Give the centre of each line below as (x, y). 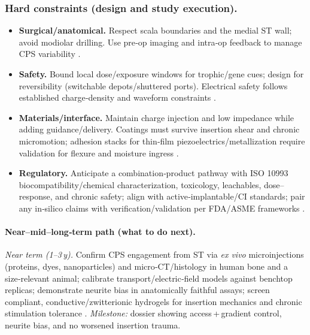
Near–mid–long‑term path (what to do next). (100, 232)
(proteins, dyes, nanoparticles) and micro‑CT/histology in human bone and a (146, 266)
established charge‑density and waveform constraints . (117, 97)
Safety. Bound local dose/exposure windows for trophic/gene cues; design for (161, 74)
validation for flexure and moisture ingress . (99, 153)
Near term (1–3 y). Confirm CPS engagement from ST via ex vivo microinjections (154, 254)
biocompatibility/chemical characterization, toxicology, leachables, (140, 184)
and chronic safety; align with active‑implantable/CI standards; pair (180, 196)
